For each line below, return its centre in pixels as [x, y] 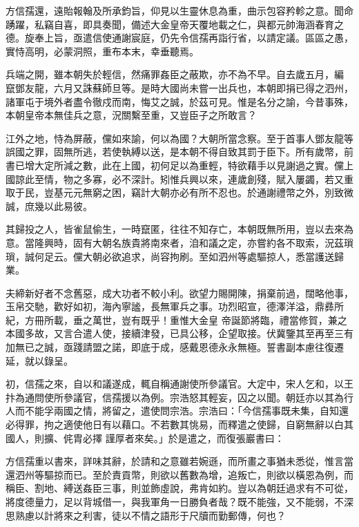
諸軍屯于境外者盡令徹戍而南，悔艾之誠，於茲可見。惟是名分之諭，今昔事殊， [179, 101]
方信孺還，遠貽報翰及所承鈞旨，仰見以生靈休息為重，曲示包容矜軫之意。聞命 [179, 10]
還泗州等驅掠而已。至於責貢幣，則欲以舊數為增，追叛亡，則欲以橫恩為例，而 [179, 474]
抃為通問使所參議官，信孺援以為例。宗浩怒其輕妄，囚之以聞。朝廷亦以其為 [175, 397]
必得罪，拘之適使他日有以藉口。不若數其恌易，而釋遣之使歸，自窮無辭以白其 [179, 424]
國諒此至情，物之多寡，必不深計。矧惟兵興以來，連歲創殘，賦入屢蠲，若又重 [179, 179]
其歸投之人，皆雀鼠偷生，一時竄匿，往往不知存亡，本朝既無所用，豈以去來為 [179, 229]
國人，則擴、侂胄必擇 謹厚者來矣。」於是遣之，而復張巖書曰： [145, 438]
